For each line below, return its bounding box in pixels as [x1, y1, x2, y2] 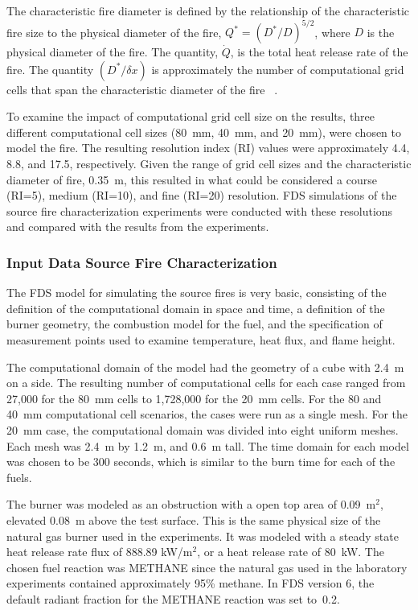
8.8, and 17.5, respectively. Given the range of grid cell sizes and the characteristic [6, 155, 412, 172]
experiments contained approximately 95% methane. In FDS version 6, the [6, 575, 375, 591]
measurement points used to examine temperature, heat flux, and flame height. [6, 332, 395, 348]
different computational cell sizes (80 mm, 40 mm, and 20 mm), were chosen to [6, 123, 402, 140]
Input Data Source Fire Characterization [6, 252, 277, 272]
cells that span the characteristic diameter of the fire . [6, 80, 278, 97]
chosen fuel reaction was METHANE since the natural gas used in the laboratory [6, 558, 408, 575]
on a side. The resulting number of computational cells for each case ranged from [6, 374, 406, 391]
